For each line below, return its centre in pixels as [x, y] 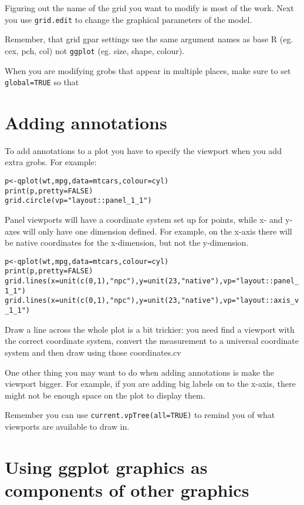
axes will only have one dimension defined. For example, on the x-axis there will [148, 231]
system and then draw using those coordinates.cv [93, 352]
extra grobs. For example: [51, 162]
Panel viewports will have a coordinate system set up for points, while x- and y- [149, 220]
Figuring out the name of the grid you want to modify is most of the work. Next [149, 8]
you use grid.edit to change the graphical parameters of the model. [129, 19]
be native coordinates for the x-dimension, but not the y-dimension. [127, 243]
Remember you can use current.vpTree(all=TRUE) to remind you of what [140, 415]
